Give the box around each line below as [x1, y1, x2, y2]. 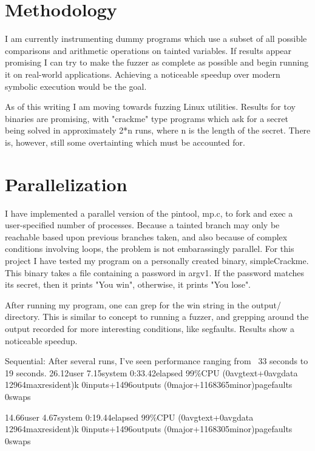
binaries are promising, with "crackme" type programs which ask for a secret [5, 112, 288, 124]
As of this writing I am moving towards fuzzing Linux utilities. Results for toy [5, 100, 296, 113]
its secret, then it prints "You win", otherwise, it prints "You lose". [5, 278, 251, 291]
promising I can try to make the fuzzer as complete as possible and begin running [5, 56, 309, 69]
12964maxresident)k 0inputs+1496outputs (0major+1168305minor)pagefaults [5, 422, 293, 435]
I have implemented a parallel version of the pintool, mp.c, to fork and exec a [5, 206, 293, 219]
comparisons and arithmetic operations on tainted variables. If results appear [5, 44, 292, 56]
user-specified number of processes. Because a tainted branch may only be [5, 219, 280, 231]
